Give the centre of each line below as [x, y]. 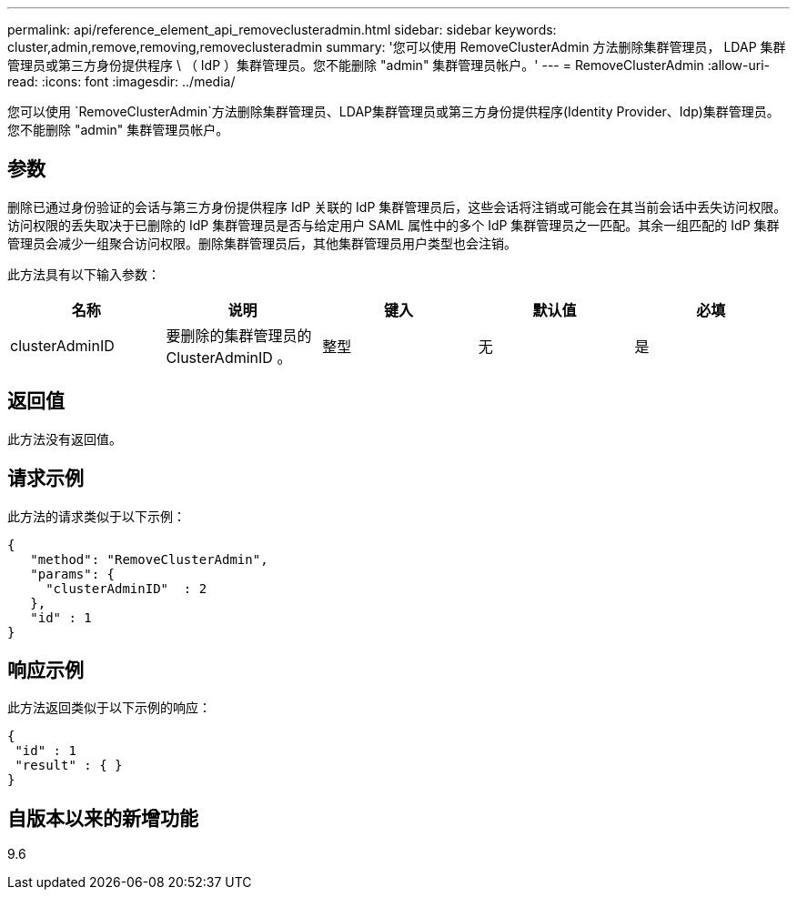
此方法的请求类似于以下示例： [96, 516]
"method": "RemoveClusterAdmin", [149, 559]
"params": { [73, 574]
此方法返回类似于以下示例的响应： [109, 708]
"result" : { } [69, 766]
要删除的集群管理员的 [239, 335]
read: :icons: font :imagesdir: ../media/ [121, 81]
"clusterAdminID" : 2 [126, 588]
